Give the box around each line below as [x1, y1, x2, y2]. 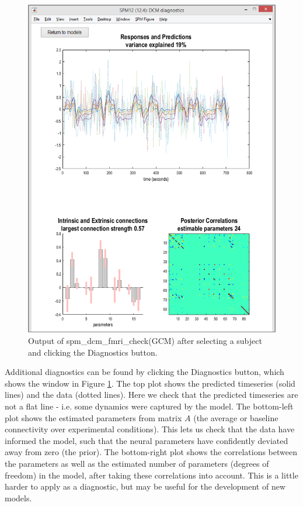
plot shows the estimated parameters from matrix [5, 411, 182, 424]
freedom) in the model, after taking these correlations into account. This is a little [5, 469, 298, 481]
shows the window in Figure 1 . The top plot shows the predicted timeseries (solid [5, 377, 295, 389]
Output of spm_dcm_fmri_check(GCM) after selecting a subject [28, 335, 262, 347]
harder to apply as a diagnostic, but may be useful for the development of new [5, 480, 286, 493]
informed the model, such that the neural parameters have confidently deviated [5, 434, 288, 446]
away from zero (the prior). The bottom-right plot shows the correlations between [5, 446, 297, 458]
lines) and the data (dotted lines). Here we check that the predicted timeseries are [5, 388, 298, 401]
